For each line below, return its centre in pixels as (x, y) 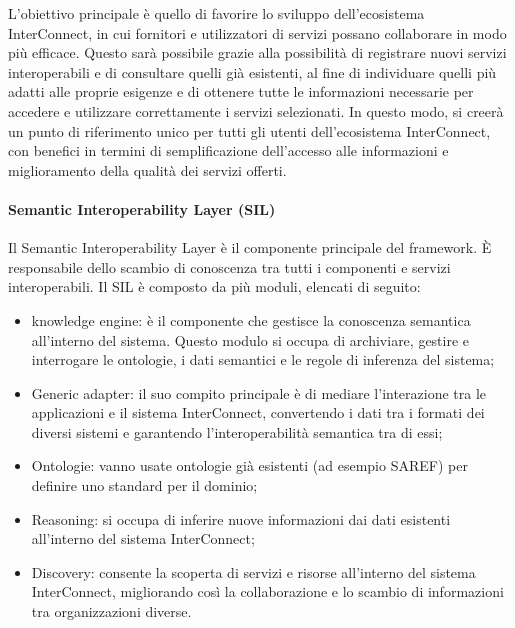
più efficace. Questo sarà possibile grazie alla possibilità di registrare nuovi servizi (257, 52)
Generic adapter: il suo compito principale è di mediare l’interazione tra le (259, 392)
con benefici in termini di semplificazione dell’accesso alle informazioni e (228, 150)
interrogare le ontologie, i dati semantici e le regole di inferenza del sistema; (263, 359)
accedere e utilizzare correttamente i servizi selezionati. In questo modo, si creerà (256, 110)
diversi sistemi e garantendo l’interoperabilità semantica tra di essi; (237, 431)
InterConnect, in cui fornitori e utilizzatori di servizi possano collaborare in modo (257, 32)
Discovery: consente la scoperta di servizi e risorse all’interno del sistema (253, 571)
